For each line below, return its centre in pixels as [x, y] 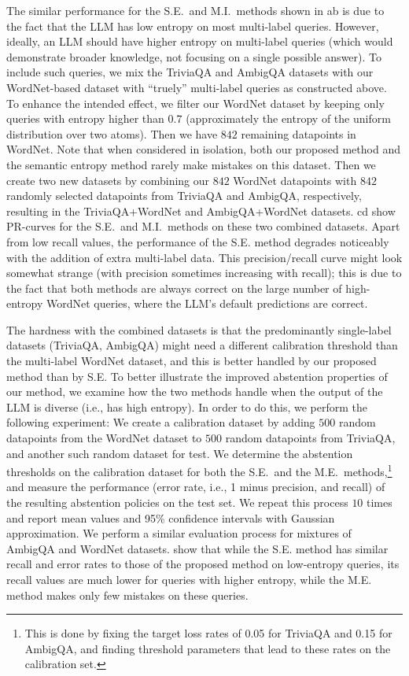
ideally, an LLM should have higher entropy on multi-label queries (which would [200, 41]
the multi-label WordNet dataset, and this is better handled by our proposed [192, 361]
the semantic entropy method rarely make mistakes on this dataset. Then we [191, 164]
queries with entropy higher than [85, 118]
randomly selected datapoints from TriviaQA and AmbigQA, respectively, [184, 196]
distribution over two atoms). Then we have [112, 133]
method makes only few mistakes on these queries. [127, 595]
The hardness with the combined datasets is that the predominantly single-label [199, 329]
